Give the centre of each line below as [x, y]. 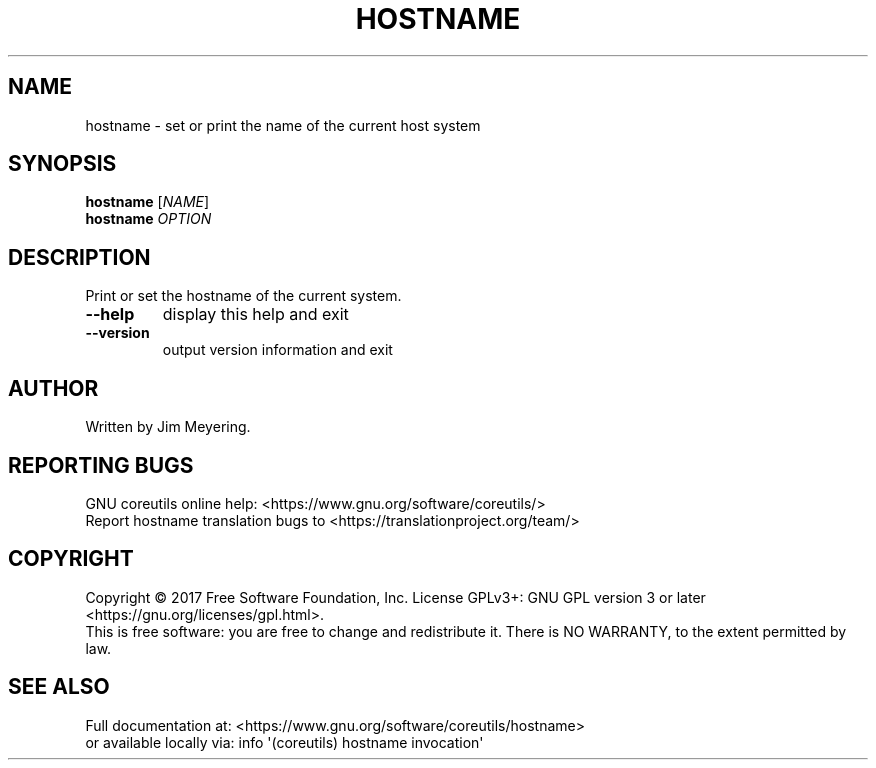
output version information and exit [277, 350]
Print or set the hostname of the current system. [243, 296]
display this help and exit [255, 314]
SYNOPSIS [62, 164]
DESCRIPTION [79, 257]
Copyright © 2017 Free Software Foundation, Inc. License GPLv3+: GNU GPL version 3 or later [395, 597]
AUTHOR [53, 388]
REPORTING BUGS [101, 465]
